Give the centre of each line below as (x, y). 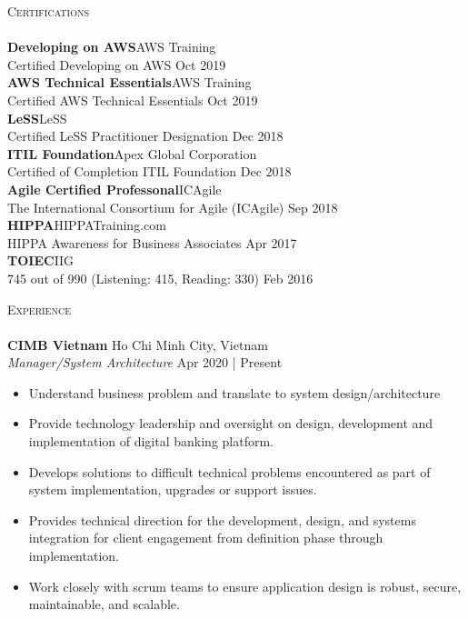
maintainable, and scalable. (104, 604)
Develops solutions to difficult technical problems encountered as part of (229, 471)
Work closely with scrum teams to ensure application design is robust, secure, (245, 586)
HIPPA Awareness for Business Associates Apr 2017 (152, 242)
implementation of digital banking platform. (151, 441)
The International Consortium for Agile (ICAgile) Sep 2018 (173, 207)
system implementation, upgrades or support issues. (173, 489)
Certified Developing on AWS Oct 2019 (117, 64)
